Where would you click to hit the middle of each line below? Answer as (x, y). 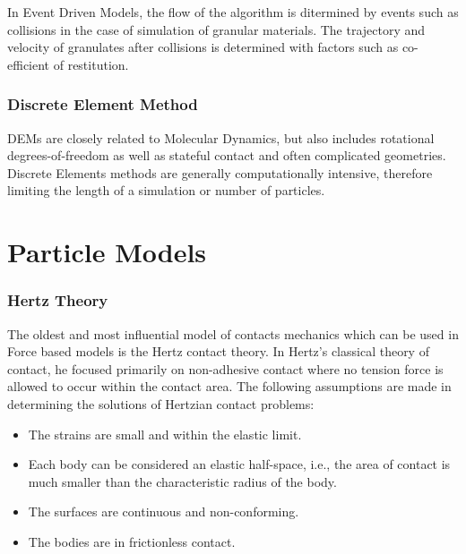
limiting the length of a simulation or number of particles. (166, 190)
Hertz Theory (58, 300)
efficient (29, 64)
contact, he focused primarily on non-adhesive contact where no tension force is (225, 368)
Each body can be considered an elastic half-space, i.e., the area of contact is (239, 464)
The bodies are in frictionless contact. (132, 541)
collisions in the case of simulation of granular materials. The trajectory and (216, 29)
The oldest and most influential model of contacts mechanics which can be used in (233, 333)
